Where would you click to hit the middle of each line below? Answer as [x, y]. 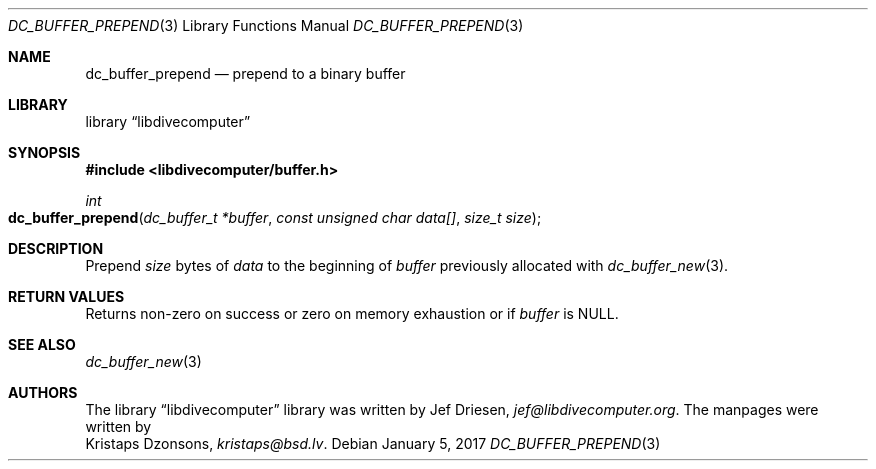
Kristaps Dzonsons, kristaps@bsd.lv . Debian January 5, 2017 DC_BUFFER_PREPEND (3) [373, 443]
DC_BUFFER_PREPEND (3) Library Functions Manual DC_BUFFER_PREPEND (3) [266, 25]
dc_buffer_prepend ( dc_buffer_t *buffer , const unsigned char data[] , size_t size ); [275, 217]
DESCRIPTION [56, 248]
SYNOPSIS [44, 152]
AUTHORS [43, 392]
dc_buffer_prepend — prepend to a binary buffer [245, 73]
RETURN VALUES [66, 296]
